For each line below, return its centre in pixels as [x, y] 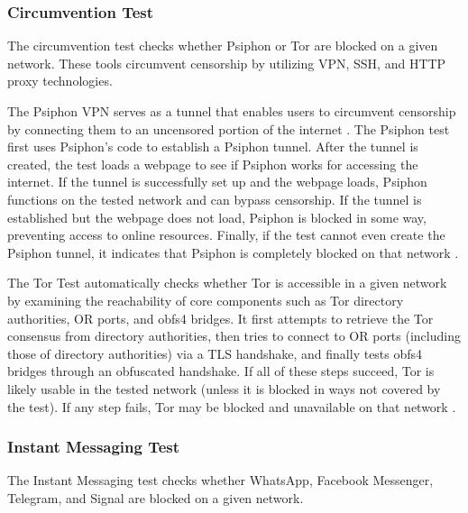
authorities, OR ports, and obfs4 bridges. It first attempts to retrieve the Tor [220, 318]
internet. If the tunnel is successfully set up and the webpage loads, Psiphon [217, 182]
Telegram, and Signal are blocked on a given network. [156, 497]
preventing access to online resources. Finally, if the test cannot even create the [226, 235]
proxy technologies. [60, 81]
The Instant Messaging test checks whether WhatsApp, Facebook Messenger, [220, 480]
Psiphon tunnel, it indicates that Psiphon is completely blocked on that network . [233, 252]
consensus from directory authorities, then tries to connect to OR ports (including [234, 336]
